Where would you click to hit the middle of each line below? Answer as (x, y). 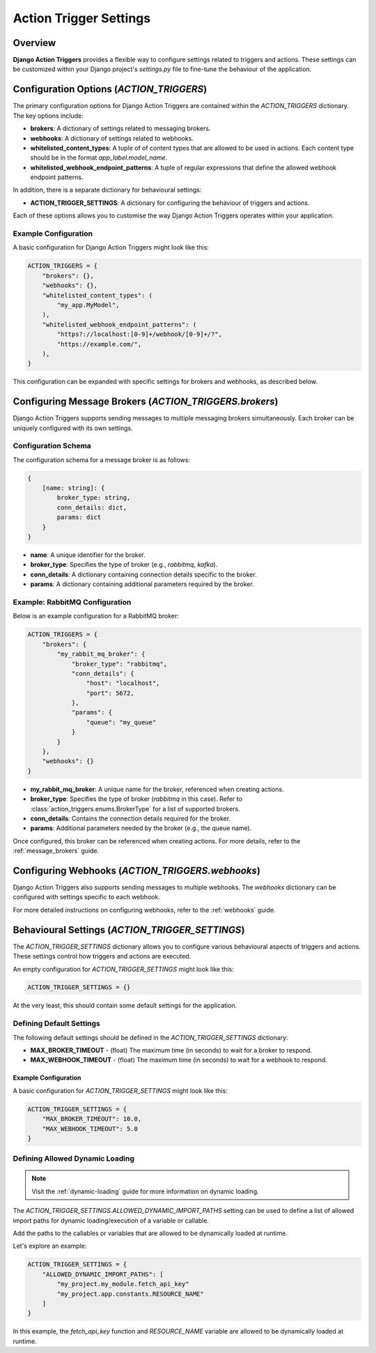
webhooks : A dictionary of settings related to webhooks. (112, 138)
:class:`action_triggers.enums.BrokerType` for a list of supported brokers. (135, 809)
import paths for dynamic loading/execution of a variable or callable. (111, 1221)
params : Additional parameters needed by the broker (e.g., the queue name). (141, 828)
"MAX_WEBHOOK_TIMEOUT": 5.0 (90, 1129)
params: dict (79, 517)
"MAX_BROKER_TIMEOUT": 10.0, (92, 1119)
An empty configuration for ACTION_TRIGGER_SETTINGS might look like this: (124, 969)
